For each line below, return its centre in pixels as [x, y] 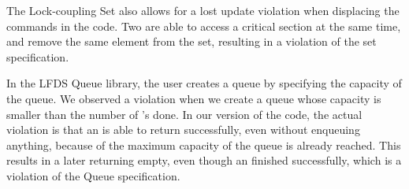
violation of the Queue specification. [93, 175]
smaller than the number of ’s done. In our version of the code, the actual [184, 114]
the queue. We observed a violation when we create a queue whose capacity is [194, 98]
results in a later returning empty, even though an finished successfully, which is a [204, 160]
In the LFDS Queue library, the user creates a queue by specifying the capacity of [204, 83]
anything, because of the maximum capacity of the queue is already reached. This [204, 145]
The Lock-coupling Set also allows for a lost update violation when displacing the [203, 10]
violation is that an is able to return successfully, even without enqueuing [183, 130]
